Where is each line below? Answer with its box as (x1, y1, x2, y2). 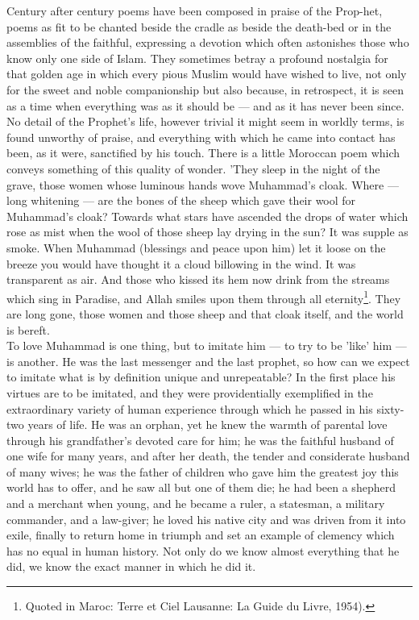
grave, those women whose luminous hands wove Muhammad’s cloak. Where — (6, 176, 399, 193)
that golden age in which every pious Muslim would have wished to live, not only (6, 65, 407, 82)
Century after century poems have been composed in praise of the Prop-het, (6, 2, 383, 19)
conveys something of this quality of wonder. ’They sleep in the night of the (6, 160, 380, 177)
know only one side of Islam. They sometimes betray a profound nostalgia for (6, 49, 388, 66)
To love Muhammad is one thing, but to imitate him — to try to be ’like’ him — (6, 337, 407, 354)
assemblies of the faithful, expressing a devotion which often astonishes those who (6, 34, 409, 51)
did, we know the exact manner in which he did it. (6, 558, 256, 575)
